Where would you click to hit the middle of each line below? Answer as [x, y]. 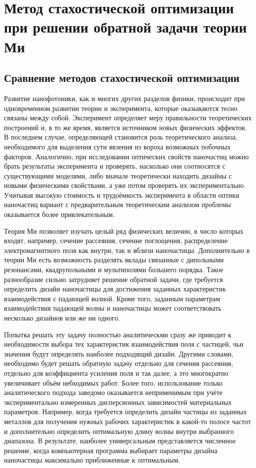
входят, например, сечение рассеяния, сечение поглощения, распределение [116, 240]
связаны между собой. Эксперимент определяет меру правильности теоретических [128, 118]
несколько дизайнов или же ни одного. [62, 318]
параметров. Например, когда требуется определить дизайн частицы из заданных [126, 412]
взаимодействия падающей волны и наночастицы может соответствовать [113, 308]
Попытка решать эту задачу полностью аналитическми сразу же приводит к [118, 334]
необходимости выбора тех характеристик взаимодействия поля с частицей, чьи [124, 344]
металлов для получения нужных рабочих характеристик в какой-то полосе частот [128, 421]
